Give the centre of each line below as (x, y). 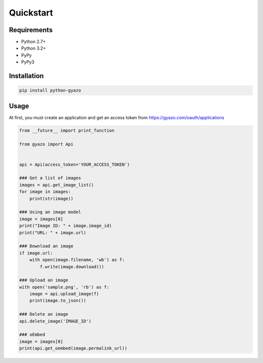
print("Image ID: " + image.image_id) (66, 226)
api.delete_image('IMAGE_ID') (55, 321)
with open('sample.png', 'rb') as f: (64, 287)
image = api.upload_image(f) (64, 294)
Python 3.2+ (34, 48)
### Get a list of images (50, 178)
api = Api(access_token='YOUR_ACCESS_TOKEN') (75, 164)
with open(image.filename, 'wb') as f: (77, 260)
